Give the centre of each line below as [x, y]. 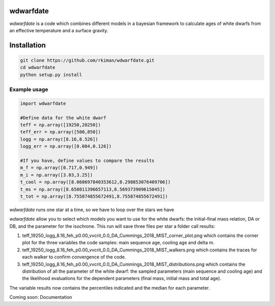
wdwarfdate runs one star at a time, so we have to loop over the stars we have [92, 209]
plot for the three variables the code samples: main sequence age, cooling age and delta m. [118, 243]
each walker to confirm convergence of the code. [74, 257]
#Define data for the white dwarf [63, 118]
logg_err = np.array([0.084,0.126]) [66, 146]
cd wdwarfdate [38, 67]
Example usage [29, 89]
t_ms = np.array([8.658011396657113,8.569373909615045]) [93, 189]
